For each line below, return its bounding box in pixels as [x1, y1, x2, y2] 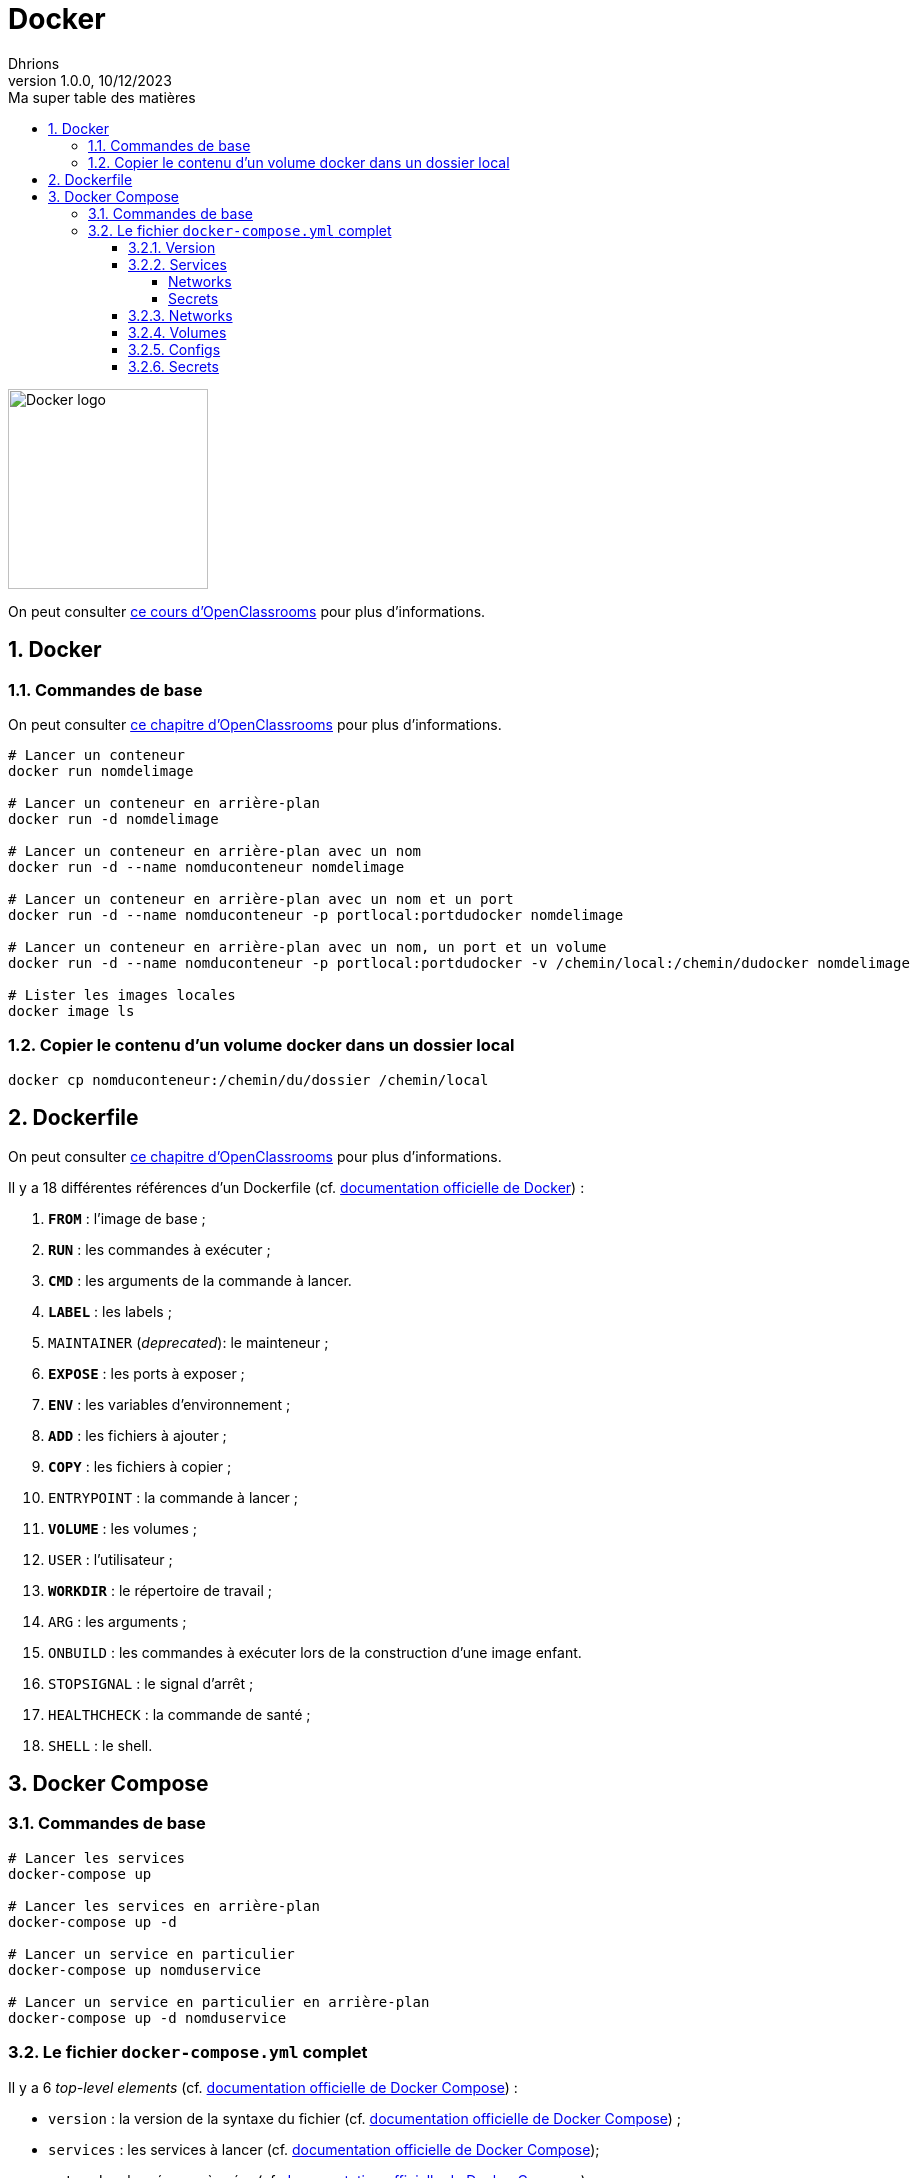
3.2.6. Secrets [128, 357, 219, 375]
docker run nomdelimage [8, 762, 194, 779]
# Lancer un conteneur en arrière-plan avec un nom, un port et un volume [8, 938, 607, 955]
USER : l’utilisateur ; [48, 1550, 173, 1568]
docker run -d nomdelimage [8, 810, 219, 827]
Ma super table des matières [8, 88, 196, 106]
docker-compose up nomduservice [8, 1961, 261, 1978]
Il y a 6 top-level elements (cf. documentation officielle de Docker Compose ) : [8, 2078, 518, 2096]
